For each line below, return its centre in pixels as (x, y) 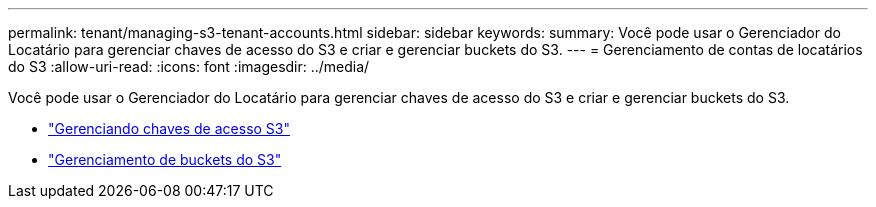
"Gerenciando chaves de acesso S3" (169, 128)
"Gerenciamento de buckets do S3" (165, 159)
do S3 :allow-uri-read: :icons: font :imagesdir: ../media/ (189, 66)
